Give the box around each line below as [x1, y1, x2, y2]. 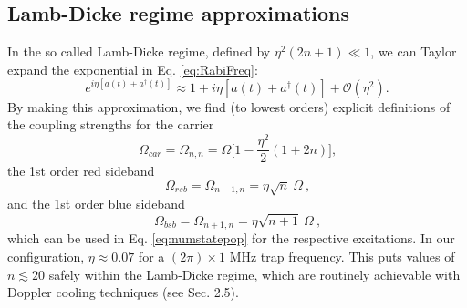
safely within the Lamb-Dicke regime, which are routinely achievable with [48, 264, 461, 283]
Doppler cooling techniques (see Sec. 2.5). [7, 282, 239, 302]
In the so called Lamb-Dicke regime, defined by [7, 42, 271, 61]
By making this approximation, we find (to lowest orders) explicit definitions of [7, 97, 451, 116]
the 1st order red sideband [7, 161, 155, 180]
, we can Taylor [370, 42, 457, 61]
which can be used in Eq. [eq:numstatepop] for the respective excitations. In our [7, 229, 455, 248]
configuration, [7, 247, 85, 265]
